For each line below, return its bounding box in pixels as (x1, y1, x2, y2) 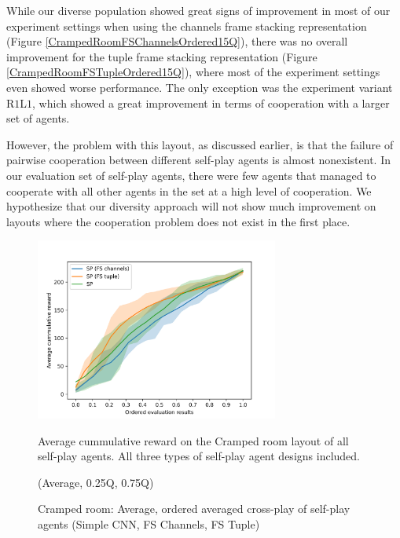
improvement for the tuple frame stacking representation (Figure (6, 48, 317, 64)
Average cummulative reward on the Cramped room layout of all (38, 432, 349, 448)
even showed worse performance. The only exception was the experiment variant (6, 79, 393, 95)
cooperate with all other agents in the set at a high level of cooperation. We (6, 182, 372, 199)
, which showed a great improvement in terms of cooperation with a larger (32, 94, 390, 111)
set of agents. (6, 110, 70, 126)
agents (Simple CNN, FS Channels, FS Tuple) (38, 516, 260, 533)
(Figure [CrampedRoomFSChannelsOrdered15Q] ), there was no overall (6, 33, 348, 49)
